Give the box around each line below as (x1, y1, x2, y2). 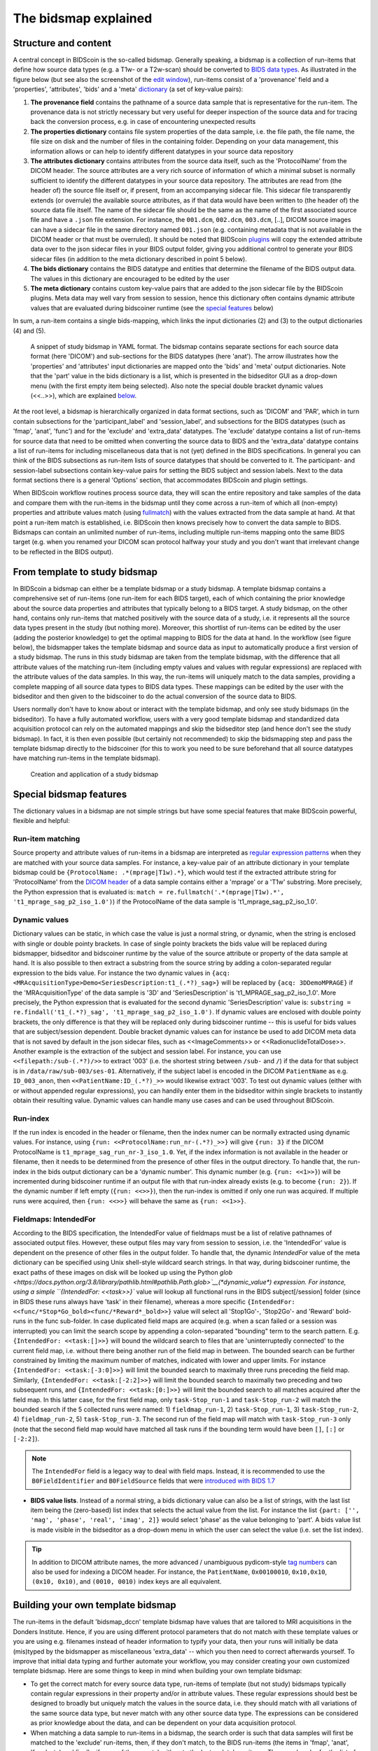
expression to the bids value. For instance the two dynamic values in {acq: (13, 969, 231, 977)
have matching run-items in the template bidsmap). (13, 754, 160, 763)
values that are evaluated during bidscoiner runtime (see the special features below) (30, 303, 274, 312)
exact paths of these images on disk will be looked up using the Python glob (13, 1268, 233, 1276)
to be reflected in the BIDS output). (13, 547, 113, 556)
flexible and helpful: (13, 817, 70, 825)
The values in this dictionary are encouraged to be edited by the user (30, 274, 230, 283)
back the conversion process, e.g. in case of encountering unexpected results (30, 118, 256, 126)
